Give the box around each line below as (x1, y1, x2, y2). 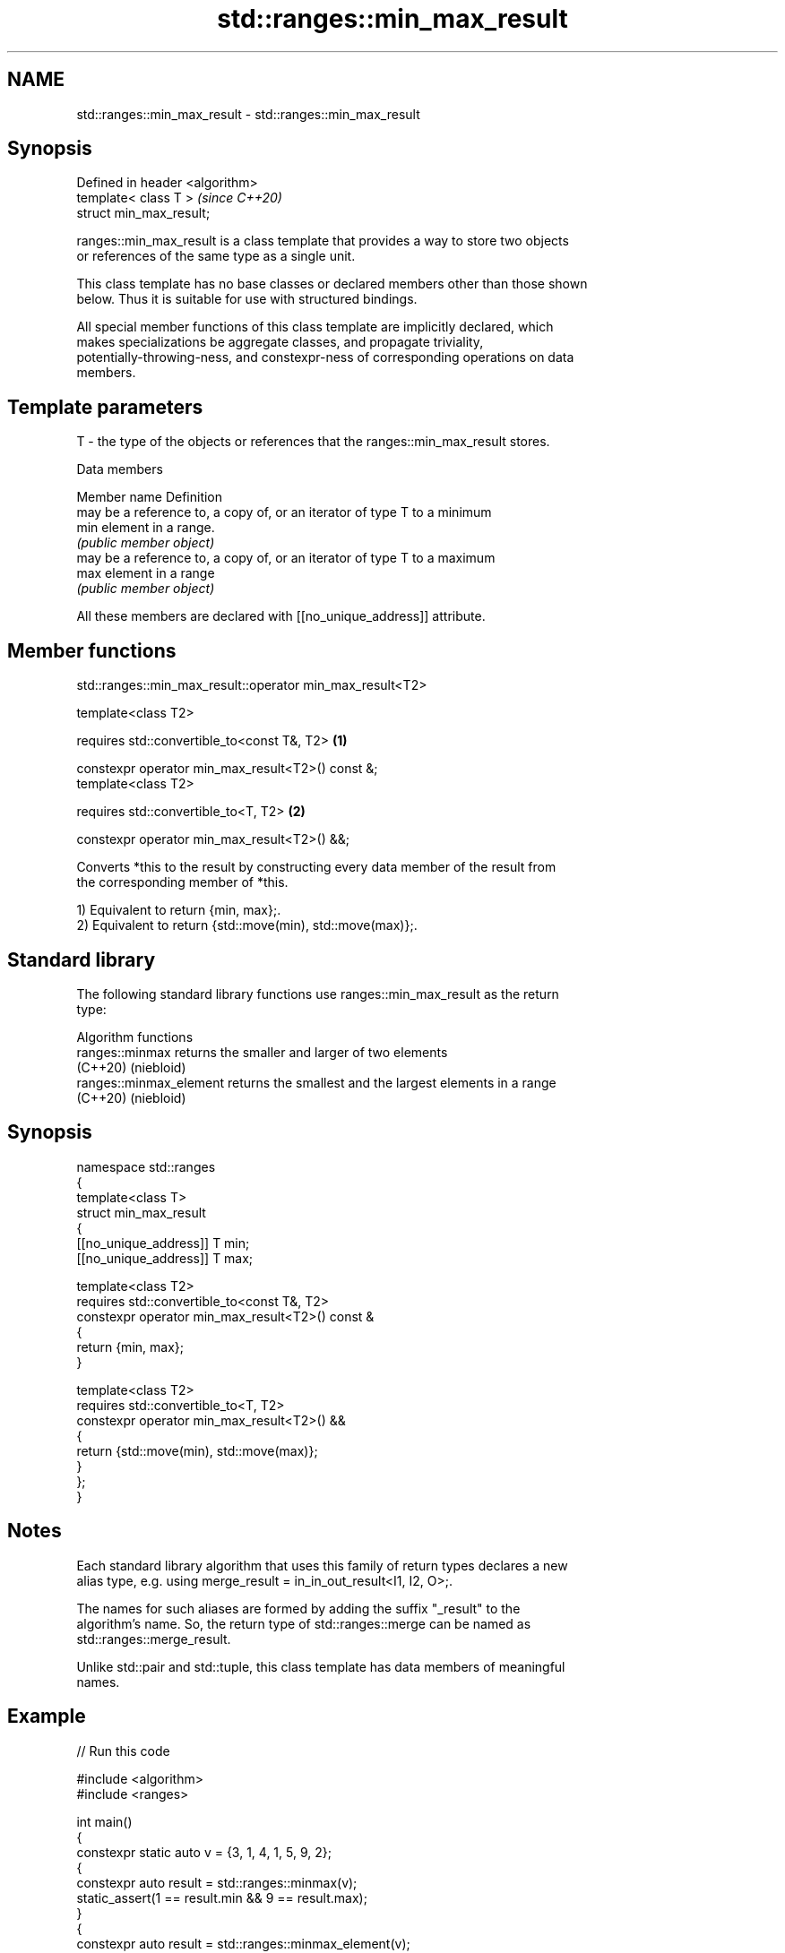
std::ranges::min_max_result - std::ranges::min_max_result (76, 106, 420, 122)
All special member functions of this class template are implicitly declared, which (76, 319, 554, 335)
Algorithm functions (76, 1028, 194, 1045)
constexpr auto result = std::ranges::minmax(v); (76, 1874, 358, 1890)
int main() (76, 1813, 133, 1829)
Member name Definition (76, 489, 223, 505)
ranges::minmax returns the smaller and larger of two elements (76, 1044, 448, 1060)
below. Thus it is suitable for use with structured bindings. (76, 291, 418, 307)
